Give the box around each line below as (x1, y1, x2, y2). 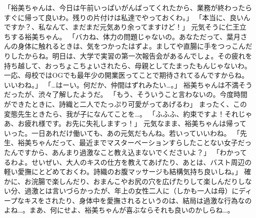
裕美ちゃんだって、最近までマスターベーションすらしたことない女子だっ (17, 137, 252, 148)
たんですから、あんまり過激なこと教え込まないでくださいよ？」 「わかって (4, 147, 247, 157)
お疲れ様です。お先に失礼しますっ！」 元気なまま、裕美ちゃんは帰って (17, 118, 247, 128)
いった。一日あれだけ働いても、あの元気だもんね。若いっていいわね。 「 (4, 127, 240, 138)
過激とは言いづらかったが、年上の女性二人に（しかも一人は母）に (24, 186, 239, 196)
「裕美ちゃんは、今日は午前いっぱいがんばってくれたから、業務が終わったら (4, 2, 252, 12)
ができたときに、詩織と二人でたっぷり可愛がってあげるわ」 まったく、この (4, 98, 247, 109)
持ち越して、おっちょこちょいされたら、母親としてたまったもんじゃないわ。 (4, 60, 252, 70)
